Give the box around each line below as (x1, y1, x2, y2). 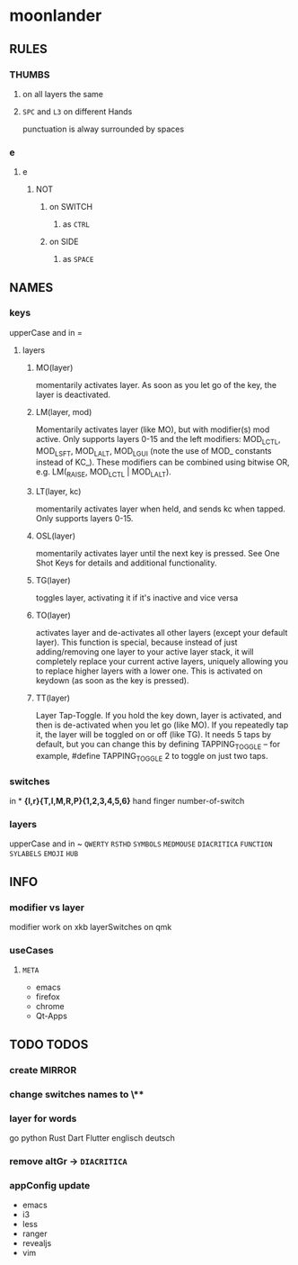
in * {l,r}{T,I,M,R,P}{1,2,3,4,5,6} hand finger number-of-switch (9, 796, 245, 807)
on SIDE (48, 236, 79, 248)
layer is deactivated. (35, 389, 110, 400)
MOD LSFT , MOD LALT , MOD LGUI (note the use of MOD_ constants (35, 445, 272, 458)
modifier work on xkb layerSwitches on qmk (9, 922, 172, 933)
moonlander (9, 5, 102, 26)
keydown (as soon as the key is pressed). (35, 675, 189, 686)
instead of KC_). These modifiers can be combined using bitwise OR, (35, 456, 290, 468)
